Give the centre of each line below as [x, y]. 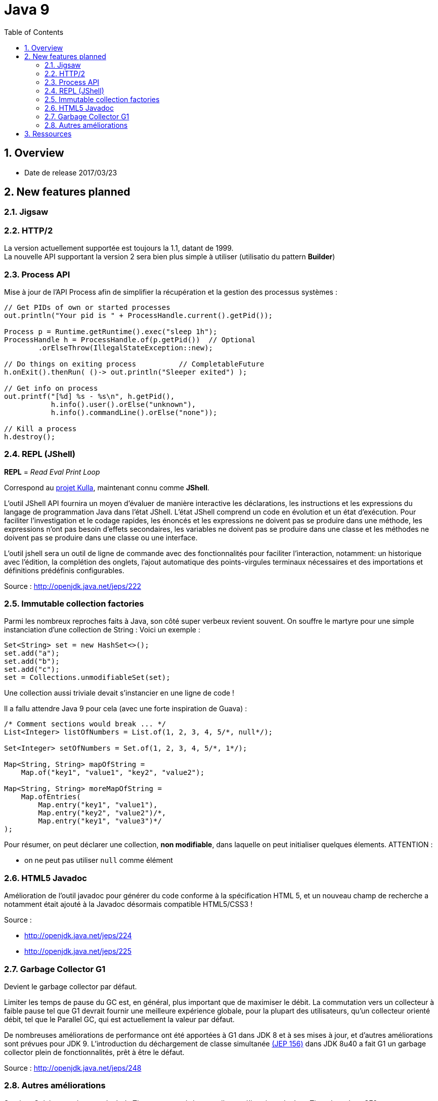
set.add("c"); [32, 670]
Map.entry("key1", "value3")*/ [100, 821]
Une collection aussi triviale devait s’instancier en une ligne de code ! [119, 693]
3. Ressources [48, 133]
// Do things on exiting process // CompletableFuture [134, 364]
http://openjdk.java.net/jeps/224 [78, 936]
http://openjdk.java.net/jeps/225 [78, 951]
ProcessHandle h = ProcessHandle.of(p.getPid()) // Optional [130, 339]
